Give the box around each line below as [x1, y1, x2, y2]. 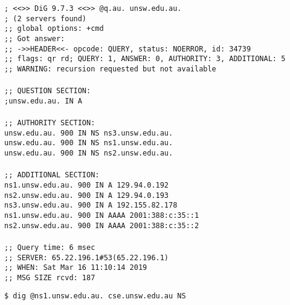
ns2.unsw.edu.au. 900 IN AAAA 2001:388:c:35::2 [4, 221, 199, 230]
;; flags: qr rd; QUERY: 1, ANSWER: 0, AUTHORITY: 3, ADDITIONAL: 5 [4, 54, 286, 64]
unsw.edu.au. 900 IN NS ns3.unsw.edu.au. [4, 128, 173, 137]
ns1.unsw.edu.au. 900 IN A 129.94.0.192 [4, 180, 169, 189]
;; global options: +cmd [4, 24, 104, 33]
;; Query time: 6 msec [4, 243, 95, 252]
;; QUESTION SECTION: [4, 87, 91, 96]
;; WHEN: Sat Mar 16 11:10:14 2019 [4, 263, 147, 272]
